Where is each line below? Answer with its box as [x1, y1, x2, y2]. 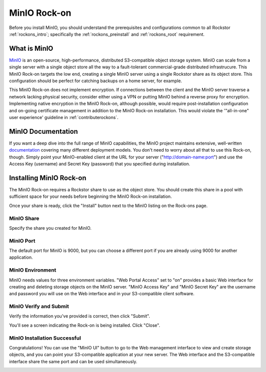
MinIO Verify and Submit [9, 303, 69, 310]
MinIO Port [9, 237, 35, 244]
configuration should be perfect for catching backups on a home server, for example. [9, 78, 182, 84]
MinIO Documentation [9, 127, 78, 135]
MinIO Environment [9, 267, 57, 274]
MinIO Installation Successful [9, 335, 81, 341]
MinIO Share [9, 215, 39, 221]
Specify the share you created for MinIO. [9, 225, 92, 231]
